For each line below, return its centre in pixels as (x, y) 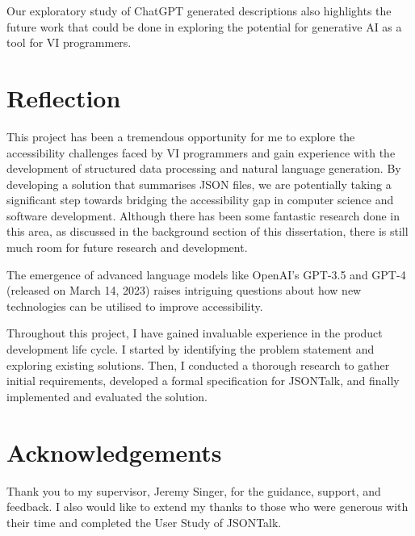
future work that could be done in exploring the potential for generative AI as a (204, 26)
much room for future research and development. (127, 247)
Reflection (64, 97)
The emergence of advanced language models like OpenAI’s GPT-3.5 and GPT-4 (206, 274)
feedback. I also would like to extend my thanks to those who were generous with (207, 507)
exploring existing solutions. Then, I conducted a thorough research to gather (198, 364)
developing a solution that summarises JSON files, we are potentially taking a (199, 184)
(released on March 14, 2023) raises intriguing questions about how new (184, 290)
